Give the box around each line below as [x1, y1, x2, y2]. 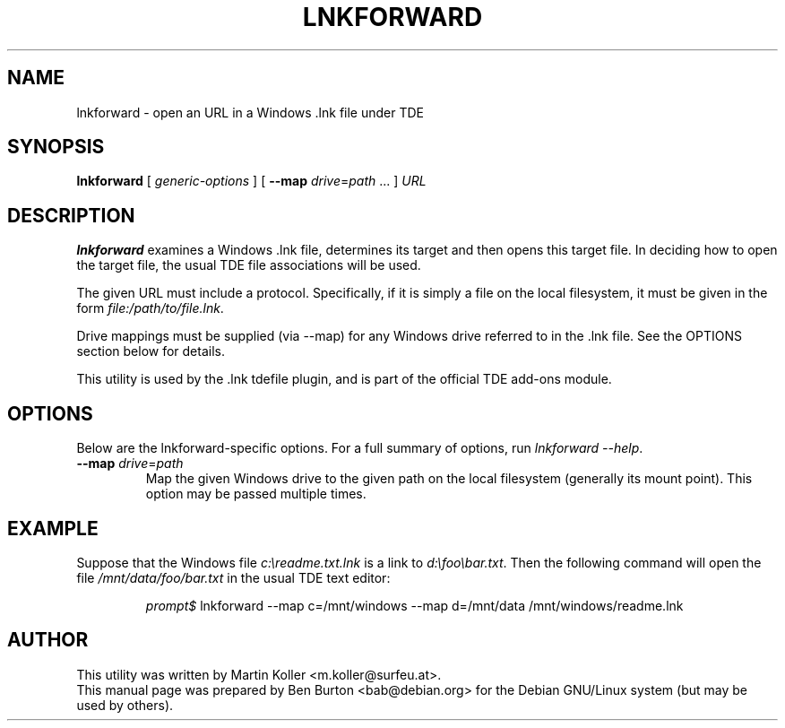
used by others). [76, 697, 174, 713]
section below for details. [76, 343, 225, 360]
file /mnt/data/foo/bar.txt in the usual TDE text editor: [76, 569, 391, 585]
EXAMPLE [7, 516, 99, 540]
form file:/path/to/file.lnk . [76, 300, 224, 316]
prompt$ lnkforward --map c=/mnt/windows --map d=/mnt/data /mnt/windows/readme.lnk [145, 597, 684, 613]
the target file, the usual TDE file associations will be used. [76, 257, 421, 273]
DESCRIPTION [7, 204, 135, 227]
